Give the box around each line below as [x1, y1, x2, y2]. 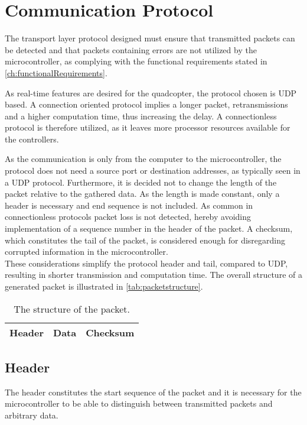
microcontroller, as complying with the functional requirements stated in [5, 55, 267, 67]
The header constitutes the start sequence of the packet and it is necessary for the [5, 385, 302, 398]
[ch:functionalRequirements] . [5, 66, 107, 79]
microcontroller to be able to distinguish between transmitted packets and [5, 397, 273, 410]
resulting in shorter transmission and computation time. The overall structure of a [5, 268, 302, 281]
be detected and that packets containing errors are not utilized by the [5, 43, 257, 56]
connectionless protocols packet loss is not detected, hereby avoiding [5, 210, 252, 223]
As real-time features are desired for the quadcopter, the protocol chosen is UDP [5, 86, 297, 99]
